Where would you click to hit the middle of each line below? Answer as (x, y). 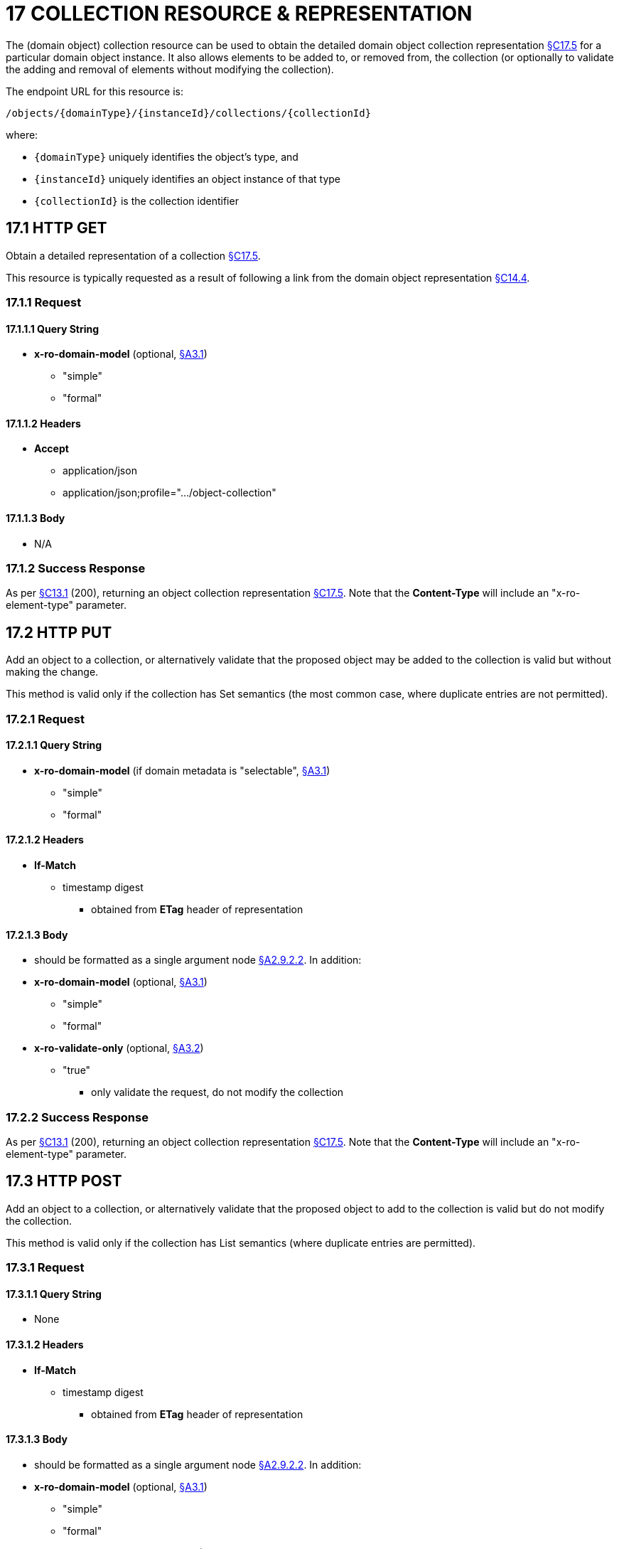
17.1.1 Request (44, 302)
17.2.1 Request (45, 719)
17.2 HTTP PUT (59, 632)
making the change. (52, 672)
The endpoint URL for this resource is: (95, 91)
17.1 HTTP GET (56, 228)
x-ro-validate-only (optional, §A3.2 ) (119, 1048)
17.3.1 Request (45, 1268)
